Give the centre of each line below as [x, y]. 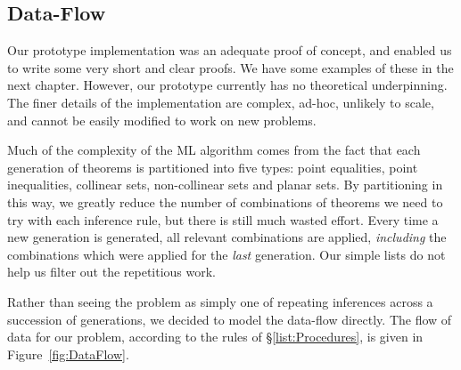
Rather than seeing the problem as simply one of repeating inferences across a [220, 301]
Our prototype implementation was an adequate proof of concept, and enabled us [230, 50]
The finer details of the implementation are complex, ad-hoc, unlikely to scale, [221, 102]
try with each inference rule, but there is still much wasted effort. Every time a [223, 219]
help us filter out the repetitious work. [112, 272]
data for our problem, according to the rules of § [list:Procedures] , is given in [215, 337]
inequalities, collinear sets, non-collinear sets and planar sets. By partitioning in [225, 185]
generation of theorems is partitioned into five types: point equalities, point [213, 167]
